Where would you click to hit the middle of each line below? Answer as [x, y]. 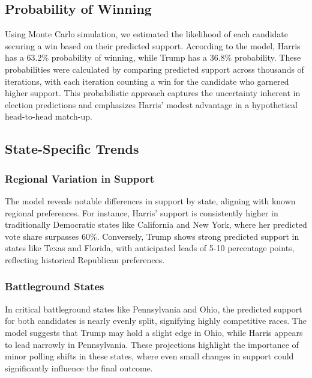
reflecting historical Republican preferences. [85, 259]
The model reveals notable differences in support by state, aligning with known [150, 200]
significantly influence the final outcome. [79, 367]
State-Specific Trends [72, 149]
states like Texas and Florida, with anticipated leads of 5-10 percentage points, [150, 248]
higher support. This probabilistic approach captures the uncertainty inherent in [153, 93]
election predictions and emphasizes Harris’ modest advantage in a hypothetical [151, 104]
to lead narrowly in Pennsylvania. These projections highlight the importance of [152, 344]
